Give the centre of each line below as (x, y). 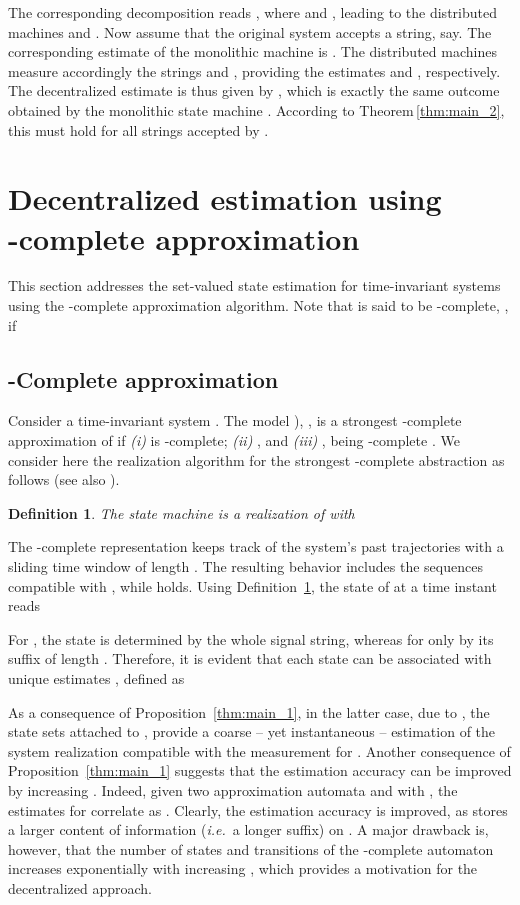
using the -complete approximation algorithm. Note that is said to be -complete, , (258, 305)
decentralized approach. (80, 887)
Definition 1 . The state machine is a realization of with (181, 512)
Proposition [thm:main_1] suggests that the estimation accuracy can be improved (260, 770)
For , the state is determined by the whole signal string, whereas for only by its (251, 638)
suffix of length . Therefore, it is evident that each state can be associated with (250, 658)
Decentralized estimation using (225, 198)
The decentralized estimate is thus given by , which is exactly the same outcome (254, 90)
